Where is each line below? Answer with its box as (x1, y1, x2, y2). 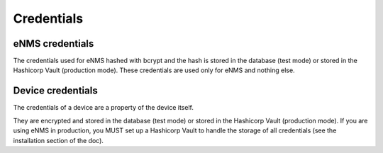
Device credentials (13, 85, 99, 97)
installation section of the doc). (13, 136, 104, 144)
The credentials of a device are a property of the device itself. (13, 103, 194, 112)
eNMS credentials (13, 38, 94, 50)
